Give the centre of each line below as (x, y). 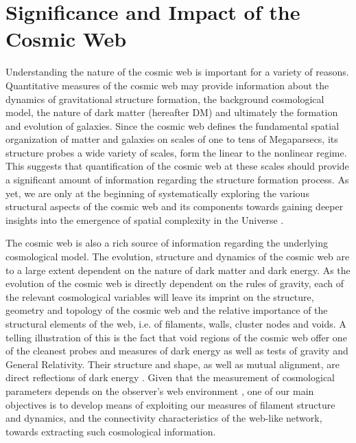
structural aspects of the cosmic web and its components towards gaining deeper (175, 206)
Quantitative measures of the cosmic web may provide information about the (167, 85)
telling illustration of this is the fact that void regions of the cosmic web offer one (176, 337)
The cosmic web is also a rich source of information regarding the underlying (167, 243)
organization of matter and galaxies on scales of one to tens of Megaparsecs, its (172, 139)
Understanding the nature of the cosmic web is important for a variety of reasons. (177, 72)
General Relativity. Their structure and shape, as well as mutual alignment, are (173, 364)
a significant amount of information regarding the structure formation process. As (177, 180)
